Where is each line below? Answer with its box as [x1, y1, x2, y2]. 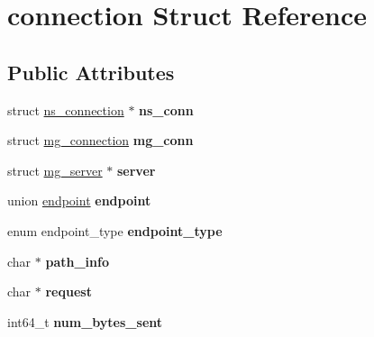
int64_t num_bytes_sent [7, 312, 163, 331]
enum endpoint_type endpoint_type [7, 221, 223, 240]
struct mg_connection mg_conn [7, 131, 194, 150]
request [45, 282, 92, 301]
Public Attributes [7, 58, 175, 86]
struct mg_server [7, 160, 103, 179]
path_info [45, 251, 109, 270]
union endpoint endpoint [7, 191, 151, 210]
